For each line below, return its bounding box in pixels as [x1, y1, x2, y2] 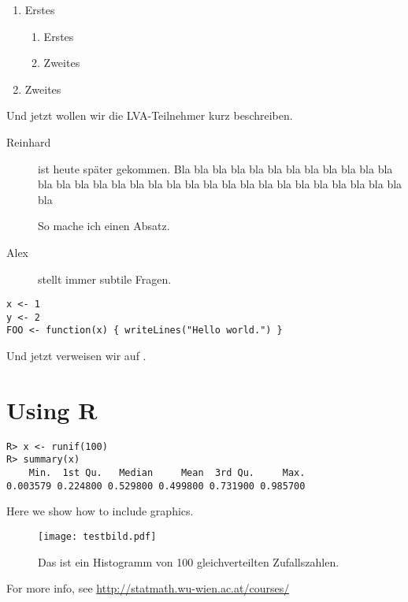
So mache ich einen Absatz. [38, 217, 170, 234]
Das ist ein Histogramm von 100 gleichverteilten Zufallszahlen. [38, 553, 339, 570]
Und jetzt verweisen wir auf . [6, 347, 147, 364]
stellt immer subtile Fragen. [38, 270, 172, 287]
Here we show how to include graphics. [6, 503, 194, 519]
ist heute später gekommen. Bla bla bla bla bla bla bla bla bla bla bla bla [38, 160, 393, 177]
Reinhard [6, 133, 51, 150]
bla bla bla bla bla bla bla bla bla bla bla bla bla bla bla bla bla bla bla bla [38, 176, 402, 192]
